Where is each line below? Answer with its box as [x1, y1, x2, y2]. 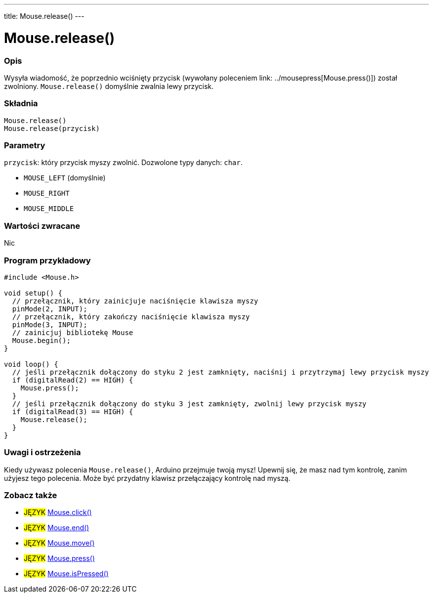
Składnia [4, 98, 38, 109]
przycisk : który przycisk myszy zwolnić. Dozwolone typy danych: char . [4, 158, 243, 167]
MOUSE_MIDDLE [24, 205, 74, 213]
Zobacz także [4, 490, 57, 500]
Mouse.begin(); [12, 336, 71, 344]
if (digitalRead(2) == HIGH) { [12, 376, 133, 384]
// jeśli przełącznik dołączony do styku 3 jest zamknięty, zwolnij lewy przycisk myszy [12, 399, 367, 408]
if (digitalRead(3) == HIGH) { [12, 407, 133, 416]
